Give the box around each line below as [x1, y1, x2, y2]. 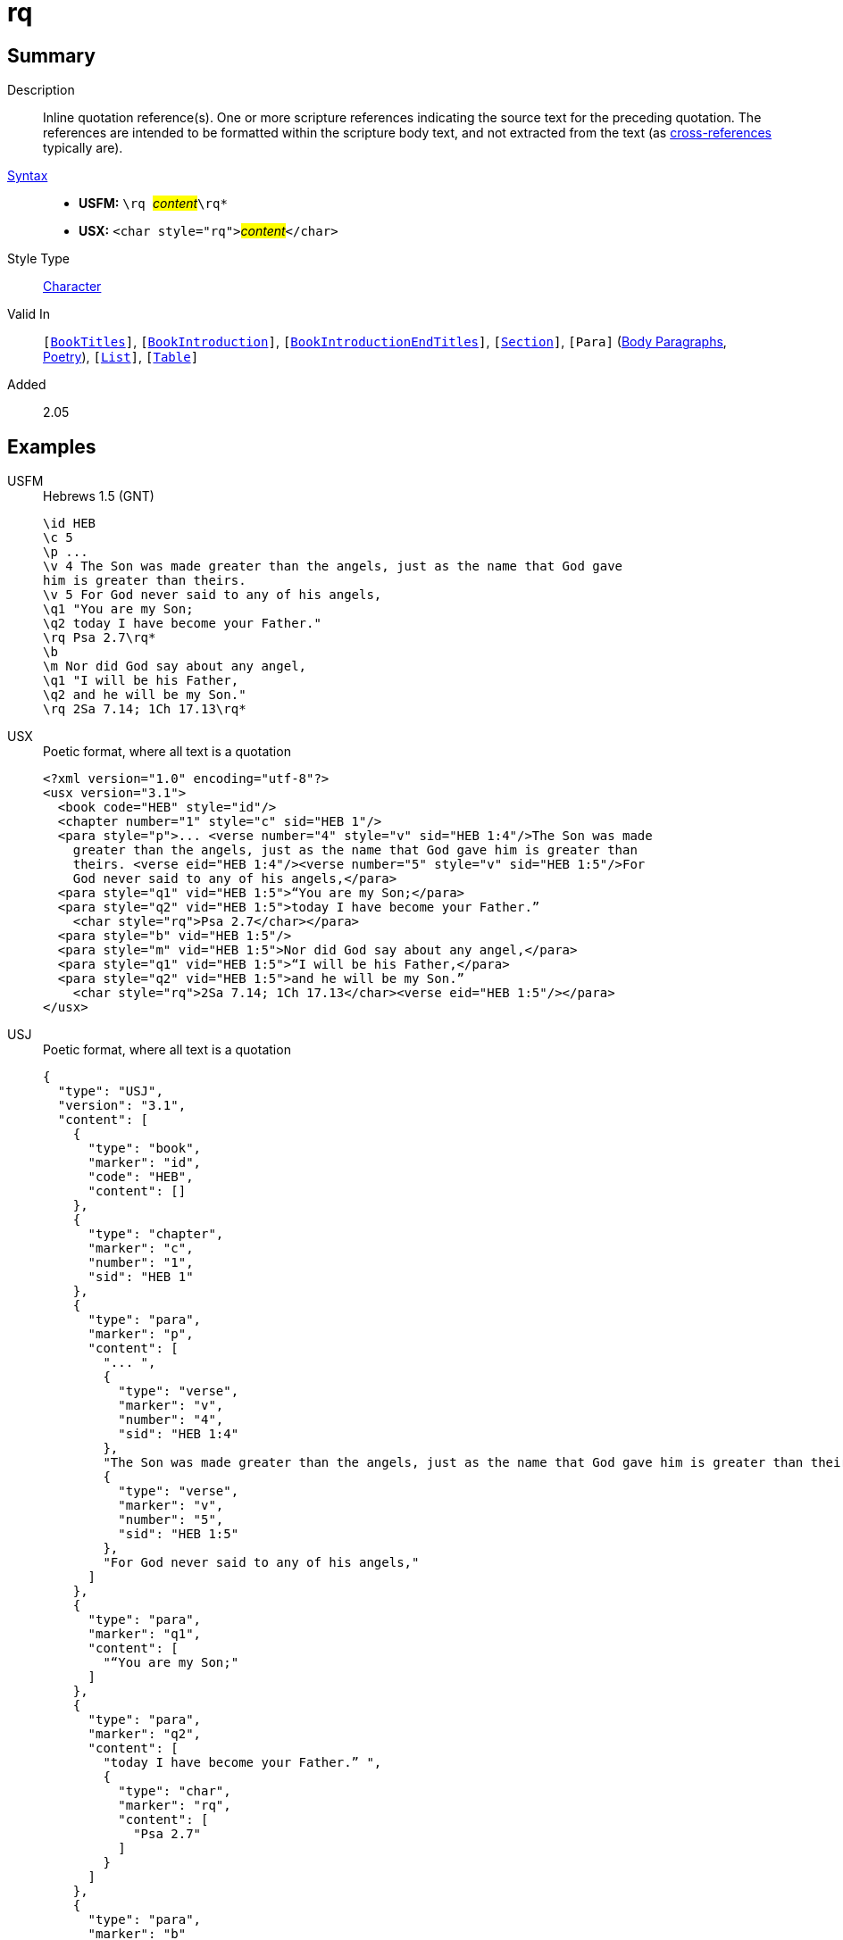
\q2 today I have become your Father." [43, 616, 321, 631]
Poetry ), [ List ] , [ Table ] [43, 349, 199, 365]
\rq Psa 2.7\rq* [43, 630, 156, 645]
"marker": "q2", [88, 1727, 202, 1742]
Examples [7, 435, 96, 458]
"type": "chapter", [88, 1227, 224, 1242]
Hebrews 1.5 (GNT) [43, 488, 154, 504]
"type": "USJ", [57, 1084, 163, 1099]
